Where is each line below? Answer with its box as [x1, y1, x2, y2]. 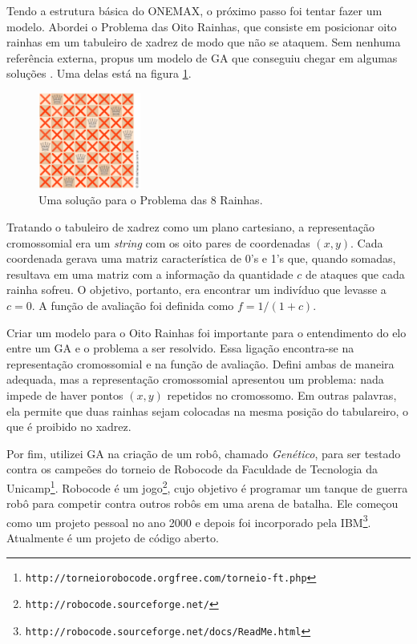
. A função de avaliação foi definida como [31, 297, 234, 314]
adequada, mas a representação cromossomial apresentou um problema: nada [6, 371, 384, 388]
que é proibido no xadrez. [6, 418, 132, 435]
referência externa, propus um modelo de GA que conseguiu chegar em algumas [6, 49, 398, 66]
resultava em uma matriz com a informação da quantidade [6, 265, 294, 282]
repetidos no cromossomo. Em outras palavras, [167, 386, 397, 403]
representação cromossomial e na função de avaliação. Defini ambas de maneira [6, 355, 395, 372]
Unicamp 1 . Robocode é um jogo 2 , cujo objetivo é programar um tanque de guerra [6, 477, 408, 496]
